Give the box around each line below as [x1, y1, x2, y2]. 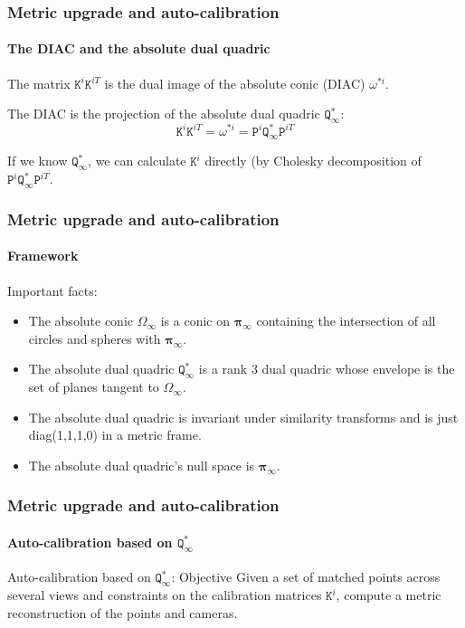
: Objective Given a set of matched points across [171, 567, 441, 586]
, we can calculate [88, 151, 186, 170]
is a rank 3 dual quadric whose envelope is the [198, 359, 455, 378]
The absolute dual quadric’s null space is [28, 455, 255, 474]
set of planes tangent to [28, 377, 159, 396]
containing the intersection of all [256, 311, 436, 330]
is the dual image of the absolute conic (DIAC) [104, 73, 365, 92]
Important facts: [7, 281, 98, 300]
